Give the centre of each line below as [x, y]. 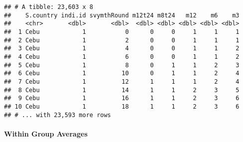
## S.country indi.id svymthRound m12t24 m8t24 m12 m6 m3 [122, 15]
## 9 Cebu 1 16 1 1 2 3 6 [122, 98]
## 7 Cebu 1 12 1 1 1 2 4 [122, 81]
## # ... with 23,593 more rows [58, 115]
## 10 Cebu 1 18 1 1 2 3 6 [122, 106]
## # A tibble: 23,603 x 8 [49, 7]
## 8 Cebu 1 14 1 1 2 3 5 [122, 90]
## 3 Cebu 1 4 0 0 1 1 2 [122, 49]
